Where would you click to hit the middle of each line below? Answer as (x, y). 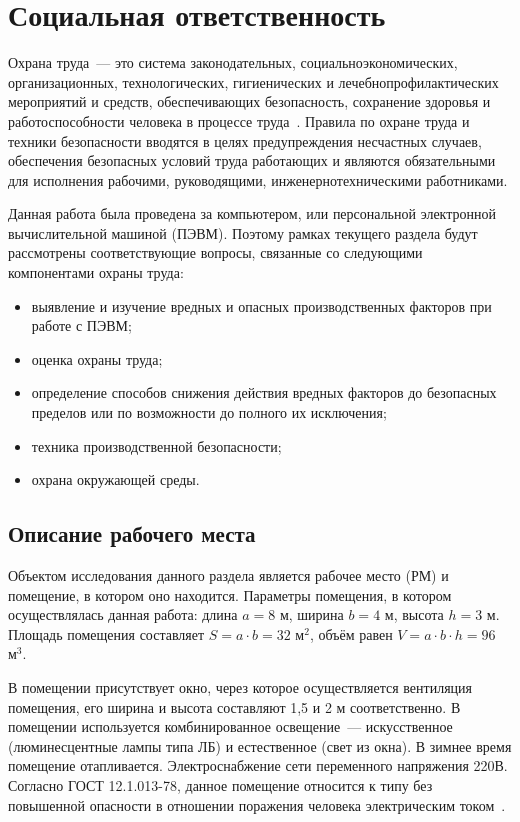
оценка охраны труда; (97, 358)
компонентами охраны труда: (96, 272)
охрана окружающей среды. (115, 479)
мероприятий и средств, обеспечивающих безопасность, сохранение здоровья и (249, 101)
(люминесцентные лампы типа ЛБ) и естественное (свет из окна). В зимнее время (260, 745)
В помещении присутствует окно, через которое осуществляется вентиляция (240, 686)
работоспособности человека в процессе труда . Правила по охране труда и (239, 120)
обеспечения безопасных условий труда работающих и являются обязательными (252, 160)
